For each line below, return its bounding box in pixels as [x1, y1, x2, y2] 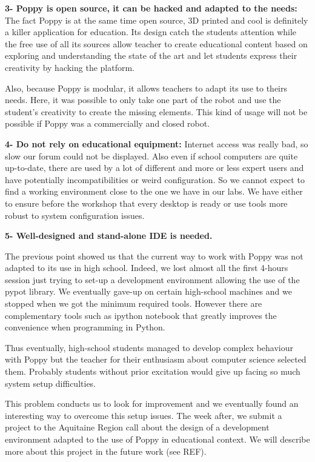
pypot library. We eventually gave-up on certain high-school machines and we [5, 285, 292, 298]
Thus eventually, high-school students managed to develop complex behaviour [5, 341, 293, 353]
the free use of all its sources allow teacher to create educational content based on [5, 37, 308, 50]
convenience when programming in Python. [5, 321, 165, 333]
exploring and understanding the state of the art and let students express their [5, 49, 297, 62]
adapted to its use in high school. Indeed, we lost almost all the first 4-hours [5, 261, 288, 274]
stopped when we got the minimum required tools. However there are [5, 297, 262, 310]
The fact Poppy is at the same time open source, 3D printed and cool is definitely [5, 13, 308, 26]
